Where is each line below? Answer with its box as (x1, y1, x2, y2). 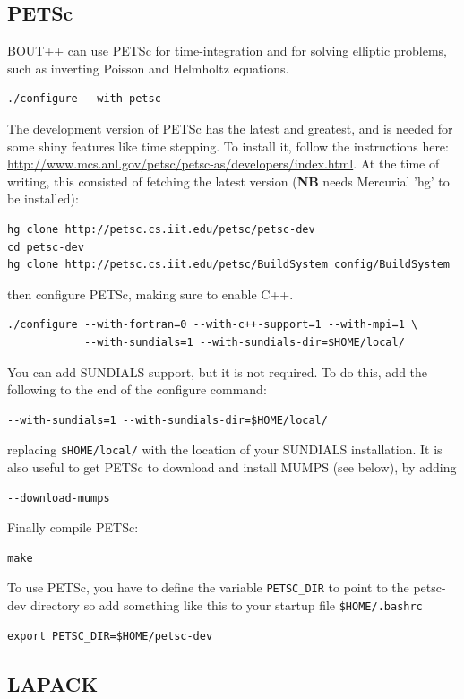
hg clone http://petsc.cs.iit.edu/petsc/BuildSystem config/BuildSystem (7, 258, 450, 272)
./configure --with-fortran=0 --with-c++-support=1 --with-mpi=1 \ (7, 318, 418, 332)
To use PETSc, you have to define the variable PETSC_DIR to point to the (7, 578, 409, 597)
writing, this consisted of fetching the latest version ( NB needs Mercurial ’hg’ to (7, 171, 450, 190)
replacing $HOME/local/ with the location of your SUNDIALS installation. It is (7, 440, 443, 459)
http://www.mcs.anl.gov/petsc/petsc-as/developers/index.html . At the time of (7, 154, 440, 173)
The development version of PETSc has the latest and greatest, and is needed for (7, 118, 453, 137)
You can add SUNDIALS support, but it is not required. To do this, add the (7, 362, 428, 381)
